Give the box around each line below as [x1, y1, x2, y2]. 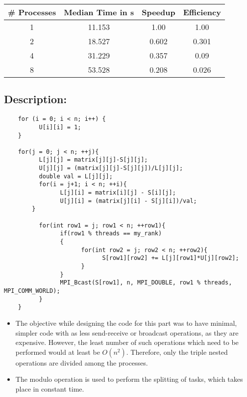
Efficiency [183, 6, 221, 18]
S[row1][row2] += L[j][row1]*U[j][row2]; [102, 255, 239, 262]
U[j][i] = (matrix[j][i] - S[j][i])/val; [60, 197, 197, 204]
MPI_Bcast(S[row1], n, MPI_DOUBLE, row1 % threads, [60, 279, 232, 286]
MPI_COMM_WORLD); [4, 287, 60, 294]
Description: [4, 91, 67, 107]
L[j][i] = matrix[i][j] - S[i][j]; [60, 189, 176, 197]
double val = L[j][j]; [39, 172, 113, 180]
